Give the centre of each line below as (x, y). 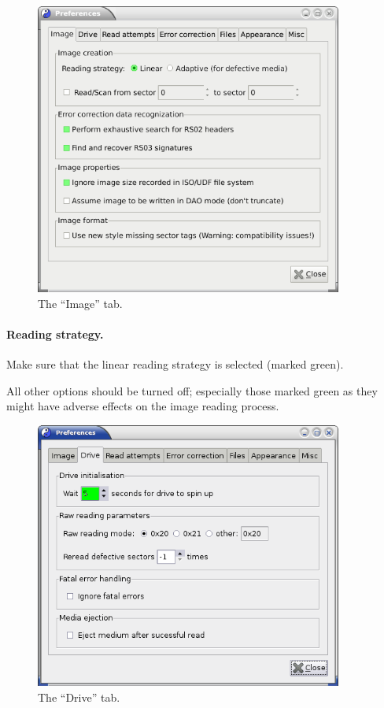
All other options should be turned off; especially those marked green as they (192, 390)
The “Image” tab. (80, 303)
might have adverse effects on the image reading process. (143, 406)
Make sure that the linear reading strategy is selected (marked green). (175, 364)
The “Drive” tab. (79, 697)
